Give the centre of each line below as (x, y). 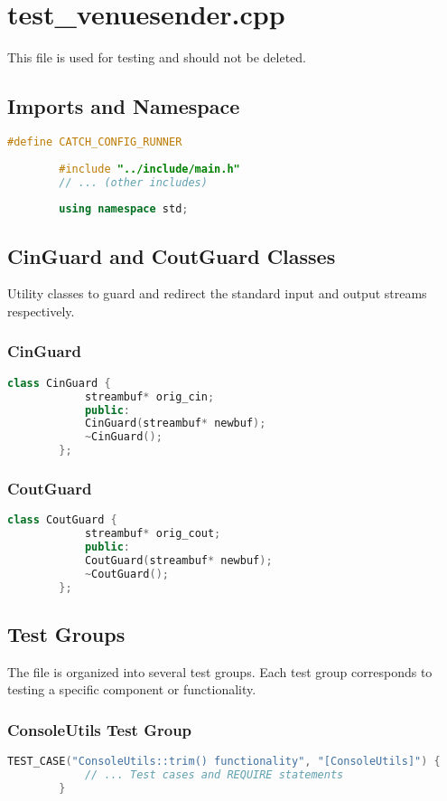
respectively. (41, 311)
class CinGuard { (59, 383)
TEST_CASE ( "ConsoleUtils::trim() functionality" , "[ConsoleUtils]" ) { (224, 762)
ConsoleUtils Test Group (100, 729)
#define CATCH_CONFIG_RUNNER (95, 141)
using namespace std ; (124, 209)
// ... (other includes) (133, 182)
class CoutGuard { (62, 520)
